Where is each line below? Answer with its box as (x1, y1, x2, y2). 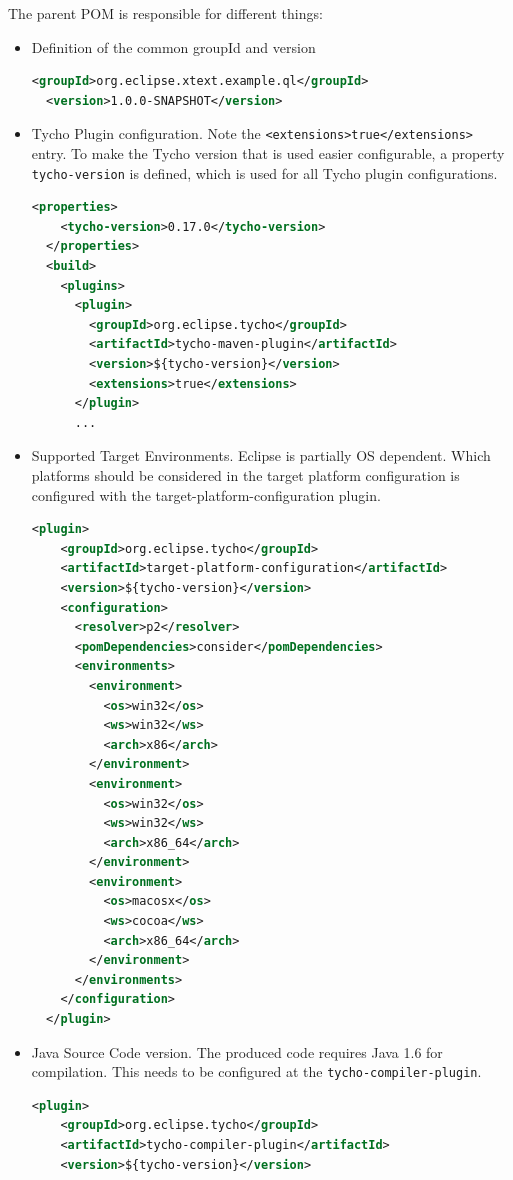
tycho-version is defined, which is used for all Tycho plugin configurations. (31, 162, 498, 183)
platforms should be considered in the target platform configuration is (31, 465, 460, 485)
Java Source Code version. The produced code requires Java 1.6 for (31, 1041, 443, 1062)
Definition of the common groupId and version (31, 36, 316, 57)
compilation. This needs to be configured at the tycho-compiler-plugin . (31, 1061, 482, 1082)
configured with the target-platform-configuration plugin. (31, 484, 381, 505)
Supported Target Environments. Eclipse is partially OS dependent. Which (31, 445, 491, 466)
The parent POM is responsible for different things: (8, 3, 323, 23)
